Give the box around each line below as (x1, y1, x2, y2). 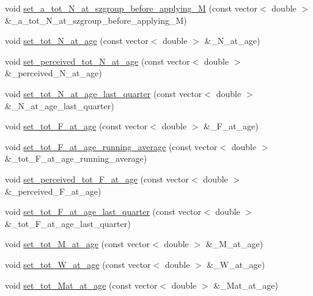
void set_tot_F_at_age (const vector (5, 120, 148, 132)
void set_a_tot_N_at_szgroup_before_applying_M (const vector (5, 2, 258, 14)
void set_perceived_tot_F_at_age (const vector (5, 172, 190, 185)
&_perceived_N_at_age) (5, 67, 102, 79)
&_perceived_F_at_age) (5, 184, 101, 197)
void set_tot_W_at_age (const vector (5, 258, 151, 270)
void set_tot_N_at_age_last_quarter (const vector (5, 87, 202, 99)
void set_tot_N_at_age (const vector (5, 34, 149, 47)
